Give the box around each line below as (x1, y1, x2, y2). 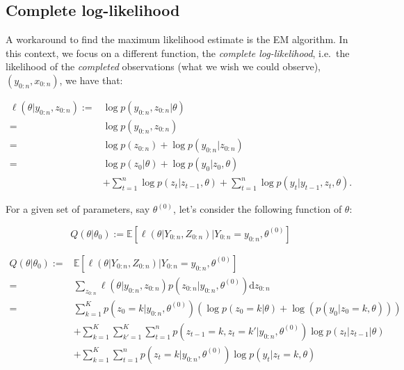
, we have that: (59, 72, 123, 87)
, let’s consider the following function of (173, 202, 342, 216)
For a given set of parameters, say (6, 202, 150, 216)
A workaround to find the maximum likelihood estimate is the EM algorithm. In (6, 32, 348, 47)
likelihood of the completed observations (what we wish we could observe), (6, 59, 321, 74)
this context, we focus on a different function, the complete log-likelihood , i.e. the (6, 45, 350, 60)
